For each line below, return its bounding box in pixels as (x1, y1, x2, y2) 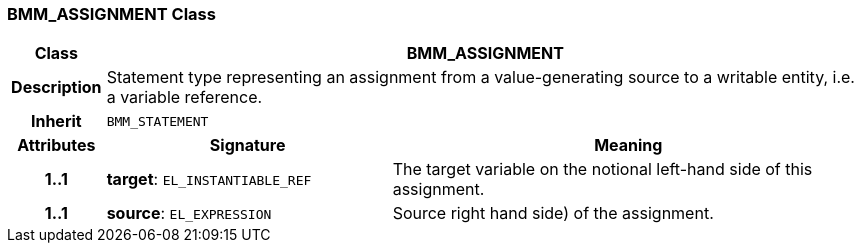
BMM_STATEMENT (106, 113, 209, 129)
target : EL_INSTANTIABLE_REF (106, 169, 312, 190)
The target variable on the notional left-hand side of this (392, 159, 813, 180)
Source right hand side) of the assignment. (392, 203, 714, 224)
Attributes (17, 135, 96, 156)
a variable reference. (106, 87, 263, 108)
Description (11, 77, 102, 98)
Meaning (594, 135, 663, 156)
